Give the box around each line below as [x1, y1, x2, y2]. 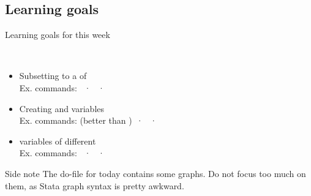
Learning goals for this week [5, 28, 110, 41]
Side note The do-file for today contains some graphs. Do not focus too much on [5, 167, 306, 179]
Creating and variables [19, 102, 105, 115]
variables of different [19, 134, 96, 147]
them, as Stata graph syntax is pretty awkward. [5, 179, 184, 192]
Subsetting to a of [19, 69, 87, 82]
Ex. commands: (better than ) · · [19, 114, 157, 127]
